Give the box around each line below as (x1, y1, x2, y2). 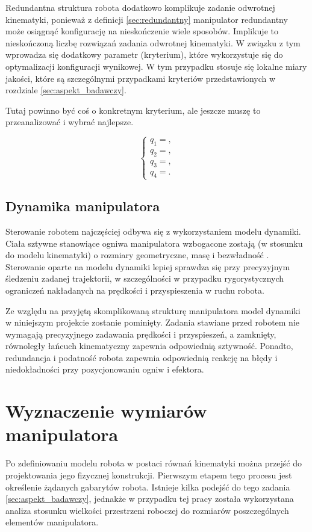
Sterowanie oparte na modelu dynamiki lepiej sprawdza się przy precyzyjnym (5, 260, 290, 273)
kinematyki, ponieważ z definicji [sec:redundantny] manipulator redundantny (5, 13, 288, 25)
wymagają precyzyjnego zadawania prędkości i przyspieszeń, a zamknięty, (5, 327, 276, 340)
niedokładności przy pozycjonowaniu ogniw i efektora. (5, 363, 204, 376)
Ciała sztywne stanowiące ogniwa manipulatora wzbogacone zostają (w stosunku (5, 237, 303, 249)
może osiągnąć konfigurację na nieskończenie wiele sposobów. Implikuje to (5, 25, 278, 37)
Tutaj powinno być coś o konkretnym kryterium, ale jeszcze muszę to (5, 104, 261, 116)
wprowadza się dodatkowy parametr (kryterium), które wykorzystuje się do (5, 48, 283, 61)
